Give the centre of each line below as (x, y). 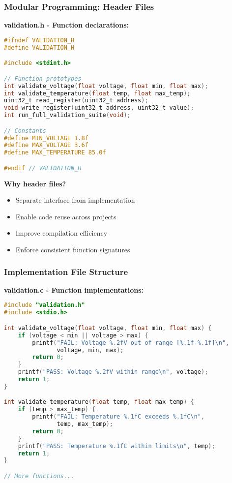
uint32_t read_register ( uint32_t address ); (76, 101)
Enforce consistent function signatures (73, 250)
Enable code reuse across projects (66, 216)
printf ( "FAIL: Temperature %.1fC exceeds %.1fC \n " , (118, 417)
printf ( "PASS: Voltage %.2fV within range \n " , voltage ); (113, 372)
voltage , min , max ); (90, 350)
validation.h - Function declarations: (67, 25)
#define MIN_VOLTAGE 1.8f (46, 138)
